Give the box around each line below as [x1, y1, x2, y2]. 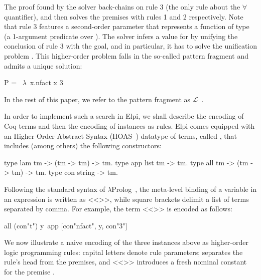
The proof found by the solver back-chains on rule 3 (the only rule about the [4, 2, 240, 12]
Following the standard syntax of [4, 183, 105, 194]
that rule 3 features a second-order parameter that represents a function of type [4, 21, 249, 32]
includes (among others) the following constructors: [4, 140, 162, 151]
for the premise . [4, 266, 55, 277]
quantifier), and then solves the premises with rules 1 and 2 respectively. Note [4, 11, 243, 22]
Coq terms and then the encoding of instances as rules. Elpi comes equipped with [4, 120, 255, 131]
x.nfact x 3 [30, 77, 63, 88]
